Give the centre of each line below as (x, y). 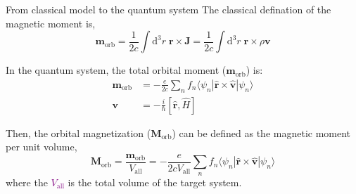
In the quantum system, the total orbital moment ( (116, 70)
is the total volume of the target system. (155, 182)
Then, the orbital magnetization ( (78, 132)
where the (27, 182)
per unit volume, (42, 147)
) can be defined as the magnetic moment (261, 132)
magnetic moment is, (51, 23)
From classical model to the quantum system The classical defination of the (169, 9)
